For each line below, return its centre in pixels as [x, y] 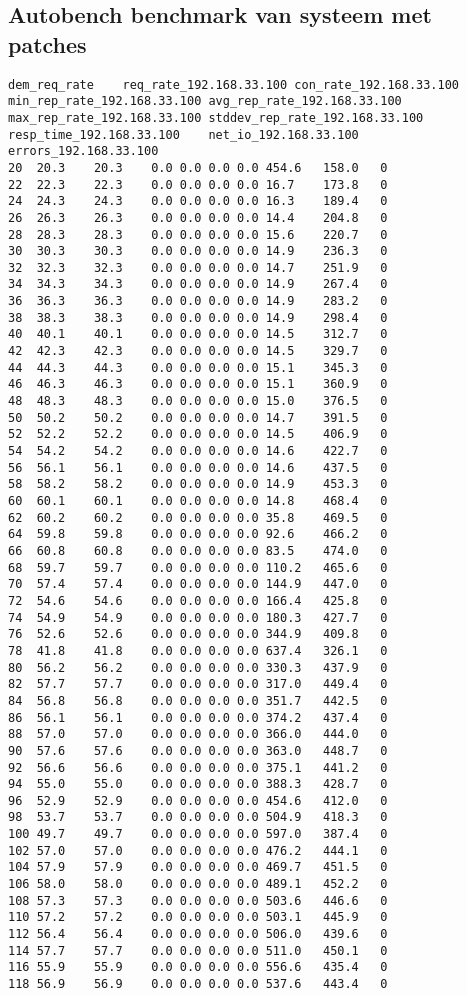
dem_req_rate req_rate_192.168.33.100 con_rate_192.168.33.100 [234, 84]
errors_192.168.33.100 [83, 151]
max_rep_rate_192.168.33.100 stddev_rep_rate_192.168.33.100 [216, 117]
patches [47, 43]
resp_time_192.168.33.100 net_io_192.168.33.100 [183, 134]
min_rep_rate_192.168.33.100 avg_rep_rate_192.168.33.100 [205, 101]
